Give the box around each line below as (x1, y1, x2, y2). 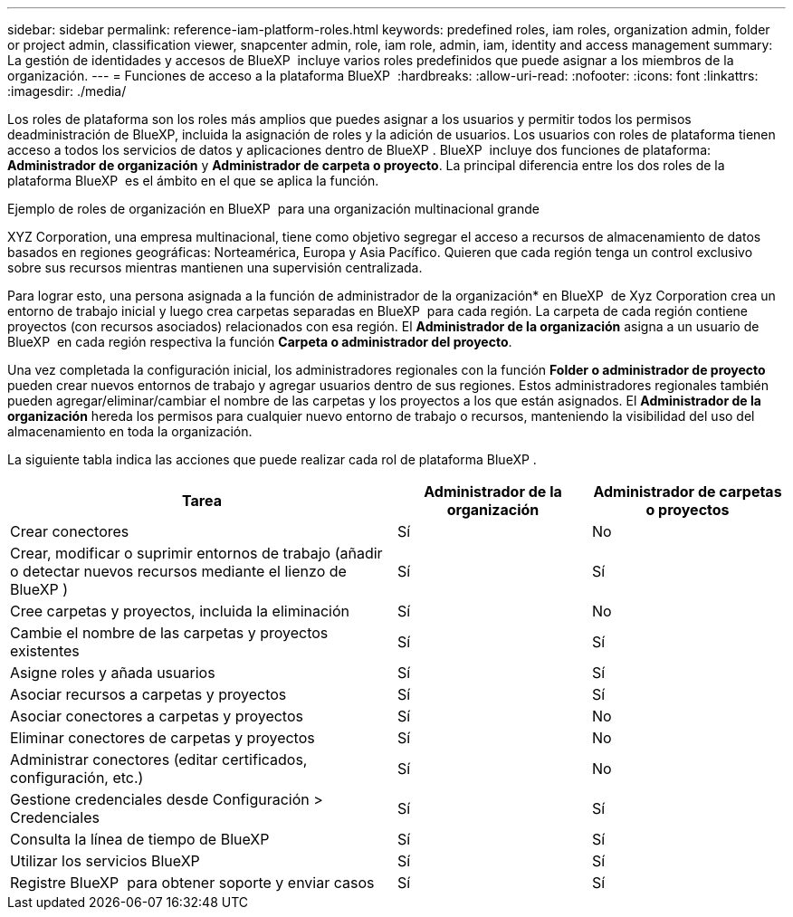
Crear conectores (10, 522, 129, 540)
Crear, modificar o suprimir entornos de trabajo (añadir (10, 544, 383, 562)
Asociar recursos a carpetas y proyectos (10, 685, 287, 703)
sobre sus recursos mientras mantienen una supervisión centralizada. (7, 260, 423, 275)
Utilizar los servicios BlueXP (10, 852, 200, 870)
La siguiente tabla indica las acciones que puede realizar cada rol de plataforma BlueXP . (7, 452, 537, 467)
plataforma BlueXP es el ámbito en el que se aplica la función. (7, 173, 379, 188)
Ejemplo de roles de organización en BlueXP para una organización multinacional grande (7, 201, 540, 216)
